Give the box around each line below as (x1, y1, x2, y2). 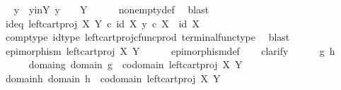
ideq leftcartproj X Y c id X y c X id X (5, 15, 200, 30)
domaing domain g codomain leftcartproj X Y (28, 57, 243, 72)
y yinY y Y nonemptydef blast (13, 2, 209, 16)
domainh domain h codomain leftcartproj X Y (5, 70, 221, 85)
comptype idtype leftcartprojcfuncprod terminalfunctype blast (5, 30, 290, 44)
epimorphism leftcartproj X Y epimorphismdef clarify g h (5, 43, 335, 58)
